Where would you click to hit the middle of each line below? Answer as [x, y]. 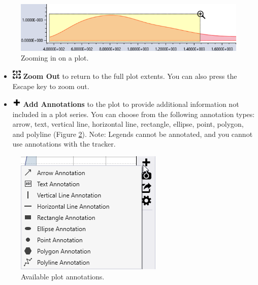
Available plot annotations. [63, 276]
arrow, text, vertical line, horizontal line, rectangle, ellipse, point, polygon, [128, 124]
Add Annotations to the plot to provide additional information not [131, 104]
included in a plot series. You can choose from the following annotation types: [134, 114]
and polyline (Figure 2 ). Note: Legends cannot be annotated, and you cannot [133, 134]
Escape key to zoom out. [51, 86]
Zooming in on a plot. [55, 58]
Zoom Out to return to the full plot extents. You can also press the [130, 76]
